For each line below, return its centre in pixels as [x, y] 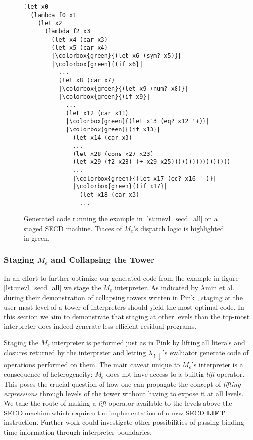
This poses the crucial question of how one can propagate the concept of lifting [122, 383]
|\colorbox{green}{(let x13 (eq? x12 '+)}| [138, 121]
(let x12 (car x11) [97, 113]
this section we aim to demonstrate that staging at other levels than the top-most [127, 316]
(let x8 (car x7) [87, 80]
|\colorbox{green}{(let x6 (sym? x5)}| [117, 56]
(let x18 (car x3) [110, 195]
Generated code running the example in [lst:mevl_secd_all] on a [121, 219]
